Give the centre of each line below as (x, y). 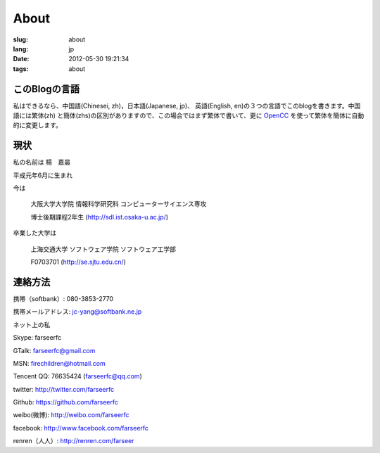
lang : (21, 49)
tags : (21, 69)
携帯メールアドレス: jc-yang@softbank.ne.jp (77, 312)
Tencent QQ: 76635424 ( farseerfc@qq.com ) (77, 376)
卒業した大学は (34, 233)
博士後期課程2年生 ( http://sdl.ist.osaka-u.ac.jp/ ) (100, 217)
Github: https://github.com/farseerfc (66, 402)
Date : (21, 59)
